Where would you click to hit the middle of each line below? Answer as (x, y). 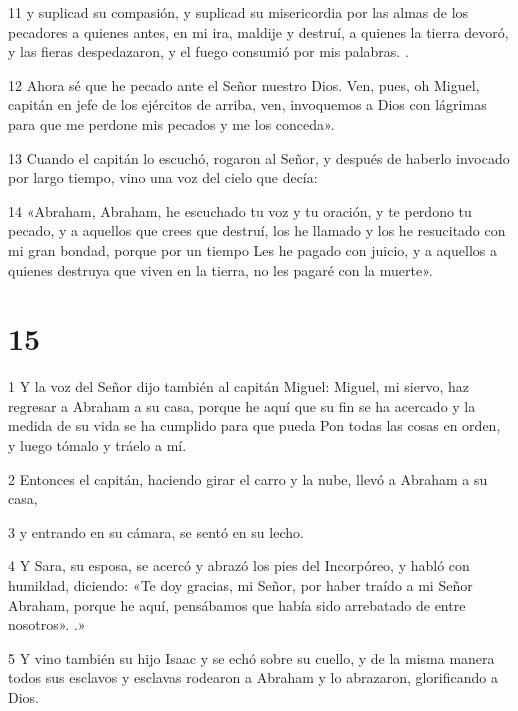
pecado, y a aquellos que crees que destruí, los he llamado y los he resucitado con (257, 230)
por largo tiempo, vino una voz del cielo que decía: (163, 177)
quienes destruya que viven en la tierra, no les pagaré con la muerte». (220, 269)
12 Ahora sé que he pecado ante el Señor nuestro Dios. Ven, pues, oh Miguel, (244, 84)
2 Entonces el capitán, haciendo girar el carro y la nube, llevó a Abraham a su (248, 478)
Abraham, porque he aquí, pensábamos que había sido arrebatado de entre (237, 604)
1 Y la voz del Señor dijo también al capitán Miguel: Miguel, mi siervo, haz (238, 386)
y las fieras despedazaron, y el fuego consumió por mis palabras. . (208, 51)
